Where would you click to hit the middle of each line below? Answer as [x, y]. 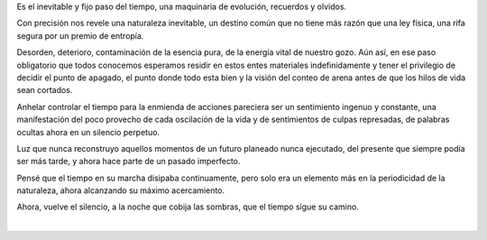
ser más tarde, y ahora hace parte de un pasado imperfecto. [129, 162]
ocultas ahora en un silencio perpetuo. [88, 132]
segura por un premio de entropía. [80, 35]
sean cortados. [45, 90]
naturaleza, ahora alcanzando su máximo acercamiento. [121, 190]
